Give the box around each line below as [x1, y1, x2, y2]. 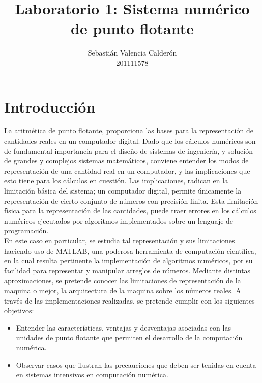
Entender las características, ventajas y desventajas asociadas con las [16, 322, 231, 333]
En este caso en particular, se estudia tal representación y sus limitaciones [4, 235, 235, 245]
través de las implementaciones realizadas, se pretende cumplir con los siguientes [4, 295, 255, 306]
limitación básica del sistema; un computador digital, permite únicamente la [4, 185, 242, 196]
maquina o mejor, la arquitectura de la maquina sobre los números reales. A [4, 285, 241, 295]
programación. [4, 225, 49, 236]
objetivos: [4, 305, 34, 316]
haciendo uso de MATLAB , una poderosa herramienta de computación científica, [4, 245, 256, 256]
